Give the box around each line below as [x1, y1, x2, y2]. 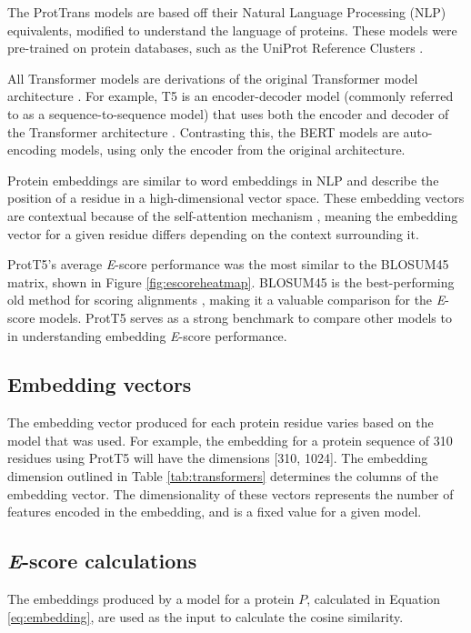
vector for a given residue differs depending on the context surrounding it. [7, 224, 419, 243]
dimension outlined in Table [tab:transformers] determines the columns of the [7, 467, 438, 486]
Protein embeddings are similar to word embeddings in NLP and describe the [7, 170, 439, 189]
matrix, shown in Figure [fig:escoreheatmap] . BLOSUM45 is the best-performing [7, 272, 455, 291]
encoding [7, 140, 57, 159]
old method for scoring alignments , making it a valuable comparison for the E [7, 290, 446, 309]
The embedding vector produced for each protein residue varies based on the [7, 413, 434, 432]
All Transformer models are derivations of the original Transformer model [7, 68, 418, 87]
